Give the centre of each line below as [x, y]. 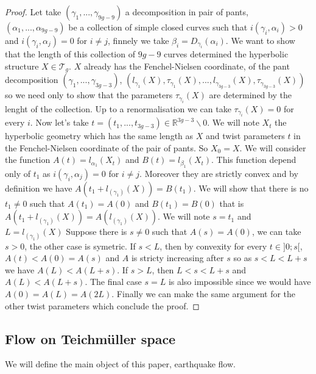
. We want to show [260, 40]
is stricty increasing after [177, 258]
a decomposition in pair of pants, [187, 12]
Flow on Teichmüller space [90, 338]
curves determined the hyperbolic [226, 54]
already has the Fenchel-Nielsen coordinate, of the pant [187, 66]
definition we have [39, 188]
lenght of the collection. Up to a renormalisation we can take [118, 108]
